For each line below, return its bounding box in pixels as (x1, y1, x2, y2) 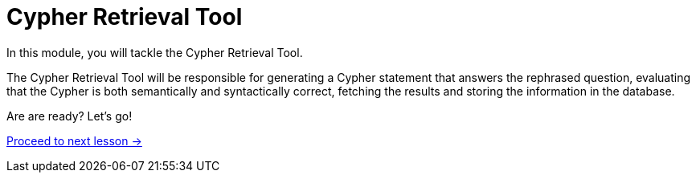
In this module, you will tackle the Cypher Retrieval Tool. (6, 45, 303, 59)
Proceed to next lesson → (6, 133, 142, 148)
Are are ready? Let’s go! (6, 108, 133, 123)
